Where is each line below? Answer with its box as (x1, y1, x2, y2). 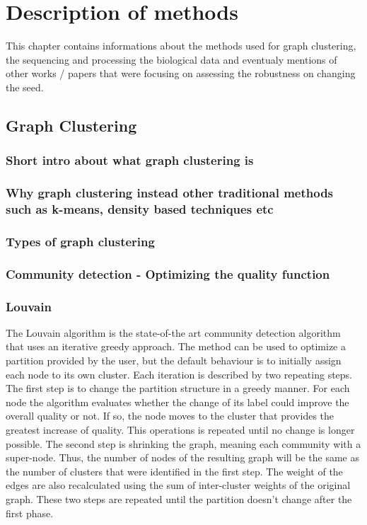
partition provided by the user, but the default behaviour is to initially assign (6, 352, 342, 367)
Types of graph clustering (6, 232, 155, 250)
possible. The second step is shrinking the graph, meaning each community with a (6, 436, 361, 451)
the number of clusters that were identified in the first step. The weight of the (6, 463, 343, 478)
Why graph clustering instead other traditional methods (6, 184, 334, 202)
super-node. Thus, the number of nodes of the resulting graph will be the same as (6, 450, 359, 465)
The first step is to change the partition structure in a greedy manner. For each (6, 381, 350, 396)
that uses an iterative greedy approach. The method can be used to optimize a (6, 339, 346, 354)
